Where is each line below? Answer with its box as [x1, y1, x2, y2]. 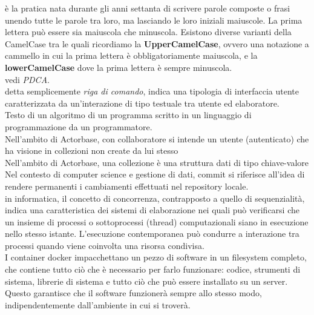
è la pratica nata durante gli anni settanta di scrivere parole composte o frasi [5, 2, 290, 14]
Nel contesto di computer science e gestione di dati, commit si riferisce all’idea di [5, 168, 305, 181]
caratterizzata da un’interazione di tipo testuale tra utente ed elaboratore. [5, 96, 280, 109]
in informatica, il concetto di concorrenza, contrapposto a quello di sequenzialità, [5, 191, 305, 204]
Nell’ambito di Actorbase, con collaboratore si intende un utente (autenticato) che [5, 132, 309, 145]
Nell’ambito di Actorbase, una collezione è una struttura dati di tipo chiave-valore [5, 156, 309, 168]
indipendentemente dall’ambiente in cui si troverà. [5, 298, 191, 311]
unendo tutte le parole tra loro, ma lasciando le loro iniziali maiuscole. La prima [5, 13, 303, 26]
